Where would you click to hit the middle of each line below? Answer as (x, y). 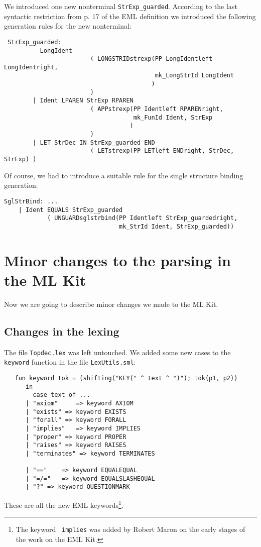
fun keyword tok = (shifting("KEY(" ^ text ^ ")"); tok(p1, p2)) (126, 378)
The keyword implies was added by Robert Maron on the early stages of (130, 529)
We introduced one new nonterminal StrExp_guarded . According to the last (121, 6)
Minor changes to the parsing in (117, 260)
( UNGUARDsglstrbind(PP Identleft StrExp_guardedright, (142, 218)
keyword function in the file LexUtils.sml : (70, 362)
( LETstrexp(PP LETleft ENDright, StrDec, (162, 151)
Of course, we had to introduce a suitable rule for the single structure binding (124, 175)
